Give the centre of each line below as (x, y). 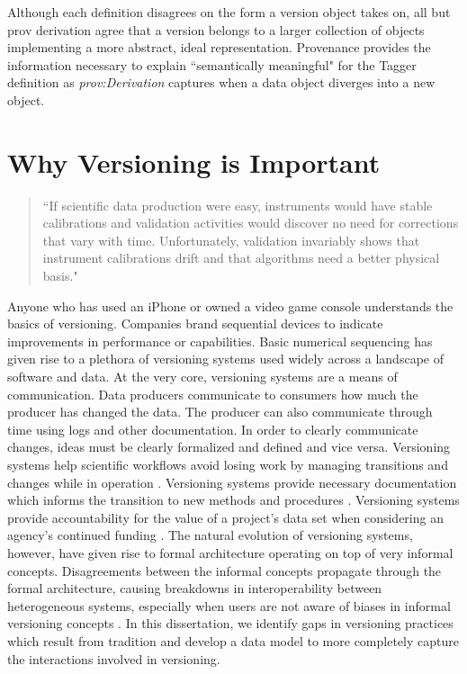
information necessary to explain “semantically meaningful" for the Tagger (212, 64)
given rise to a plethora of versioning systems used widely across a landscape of (225, 359)
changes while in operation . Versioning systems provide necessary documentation (232, 482)
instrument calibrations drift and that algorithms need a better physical (241, 258)
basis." (60, 276)
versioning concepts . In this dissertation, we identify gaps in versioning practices (230, 623)
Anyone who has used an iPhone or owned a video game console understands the (230, 306)
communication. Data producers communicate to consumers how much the (213, 394)
